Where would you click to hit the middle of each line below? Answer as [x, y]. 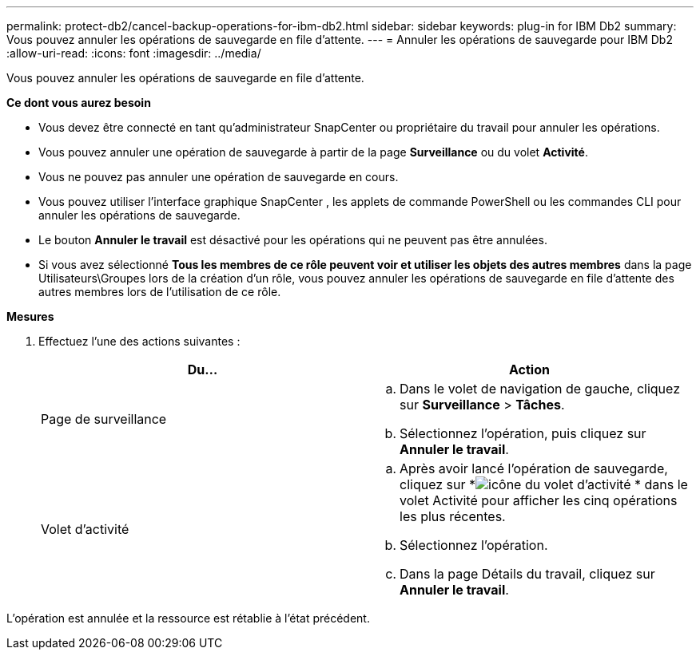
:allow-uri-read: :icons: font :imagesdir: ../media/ [134, 53]
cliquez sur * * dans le [544, 484]
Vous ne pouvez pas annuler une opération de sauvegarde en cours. [219, 177]
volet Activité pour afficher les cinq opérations [539, 500]
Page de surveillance [104, 419]
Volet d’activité [85, 529]
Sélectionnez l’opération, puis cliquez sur [523, 433]
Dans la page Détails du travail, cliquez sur [527, 574]
